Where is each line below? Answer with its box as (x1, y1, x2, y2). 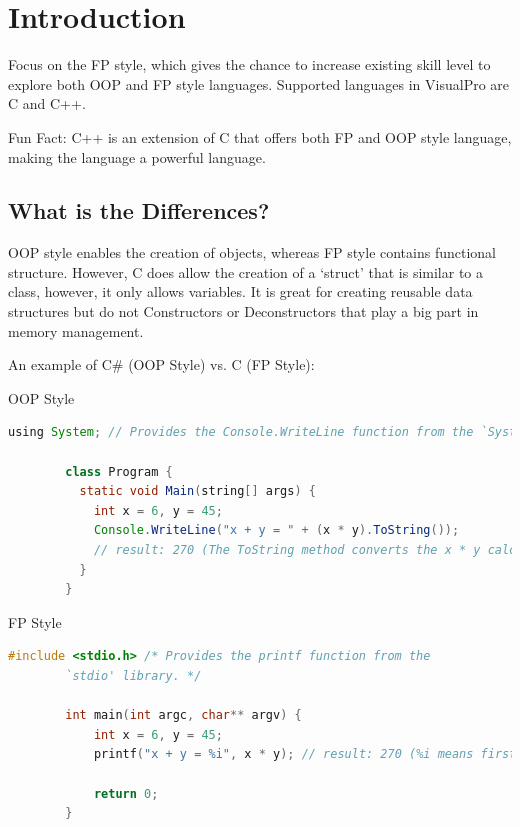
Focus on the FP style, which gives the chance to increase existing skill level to (8, 54, 491, 75)
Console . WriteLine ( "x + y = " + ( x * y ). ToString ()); (93, 523, 460, 538)
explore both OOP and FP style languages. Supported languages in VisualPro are (8, 73, 510, 94)
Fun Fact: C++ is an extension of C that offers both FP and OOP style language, (8, 126, 512, 147)
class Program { (65, 464, 173, 479)
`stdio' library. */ (65, 668, 202, 683)
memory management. (8, 320, 144, 341)
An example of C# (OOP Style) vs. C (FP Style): (8, 354, 315, 375)
